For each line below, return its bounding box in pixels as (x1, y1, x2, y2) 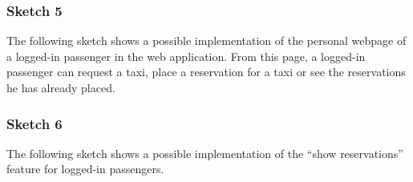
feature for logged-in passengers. (6, 160, 164, 177)
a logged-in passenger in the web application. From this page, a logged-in (6, 47, 366, 64)
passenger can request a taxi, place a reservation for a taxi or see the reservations (6, 63, 406, 80)
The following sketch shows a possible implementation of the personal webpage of (6, 32, 407, 49)
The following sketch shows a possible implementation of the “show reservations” (6, 144, 403, 161)
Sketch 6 (6, 113, 63, 133)
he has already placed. (6, 79, 115, 95)
